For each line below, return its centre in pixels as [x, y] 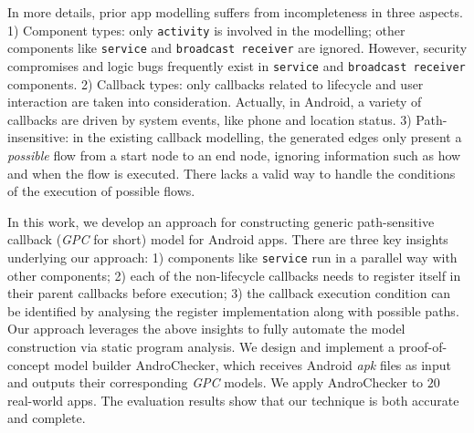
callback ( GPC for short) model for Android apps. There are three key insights [228, 239]
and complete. [47, 418]
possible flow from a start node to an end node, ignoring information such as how [234, 155]
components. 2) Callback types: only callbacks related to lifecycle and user [216, 83]
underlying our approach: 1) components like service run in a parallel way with [232, 257]
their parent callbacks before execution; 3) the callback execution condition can [229, 293]
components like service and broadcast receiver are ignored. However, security [237, 48]
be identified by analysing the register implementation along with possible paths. [233, 310]
